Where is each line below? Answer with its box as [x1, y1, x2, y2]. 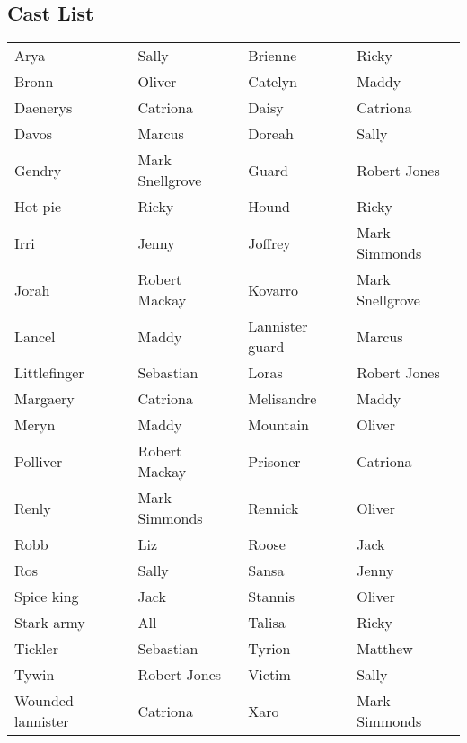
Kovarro [248, 279, 298, 300]
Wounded [14, 690, 74, 712]
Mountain [248, 414, 309, 436]
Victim [248, 664, 291, 686]
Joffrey [248, 232, 291, 253]
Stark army [14, 612, 85, 633]
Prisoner [248, 450, 301, 472]
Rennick [248, 497, 299, 518]
